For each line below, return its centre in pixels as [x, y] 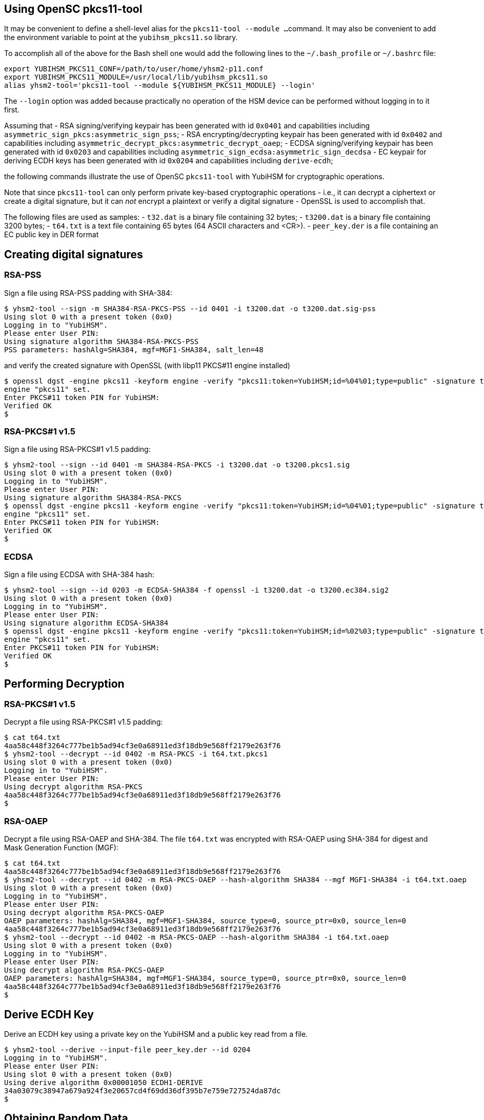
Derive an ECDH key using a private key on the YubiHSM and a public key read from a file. [156, 1034]
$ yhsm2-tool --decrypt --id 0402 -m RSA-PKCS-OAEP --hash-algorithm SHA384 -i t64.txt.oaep [197, 937]
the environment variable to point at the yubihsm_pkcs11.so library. [121, 37]
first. [12, 110]
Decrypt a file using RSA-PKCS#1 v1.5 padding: [84, 722]
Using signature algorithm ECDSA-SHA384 [86, 623]
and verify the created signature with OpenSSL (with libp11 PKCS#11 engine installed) [147, 365]
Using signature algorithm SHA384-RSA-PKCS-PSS [102, 341]
